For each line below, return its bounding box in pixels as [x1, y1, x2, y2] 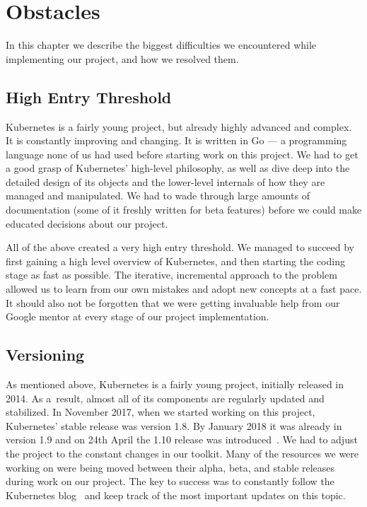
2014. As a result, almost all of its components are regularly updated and [6, 390, 325, 405]
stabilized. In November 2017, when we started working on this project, [6, 404, 315, 419]
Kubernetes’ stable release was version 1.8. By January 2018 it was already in [6, 418, 342, 433]
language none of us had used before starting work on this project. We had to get [6, 146, 359, 161]
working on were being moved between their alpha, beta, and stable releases [6, 460, 335, 474]
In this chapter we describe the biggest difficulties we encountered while [6, 37, 317, 52]
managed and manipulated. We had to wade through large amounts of [6, 188, 310, 203]
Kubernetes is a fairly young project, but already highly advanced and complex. [6, 119, 352, 134]
